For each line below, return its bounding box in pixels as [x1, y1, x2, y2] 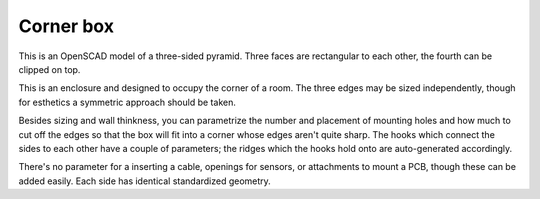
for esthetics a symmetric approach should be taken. [18, 96, 237, 108]
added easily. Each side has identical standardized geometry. [18, 175, 272, 187]
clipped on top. [18, 63, 81, 75]
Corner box [18, 15, 115, 37]
